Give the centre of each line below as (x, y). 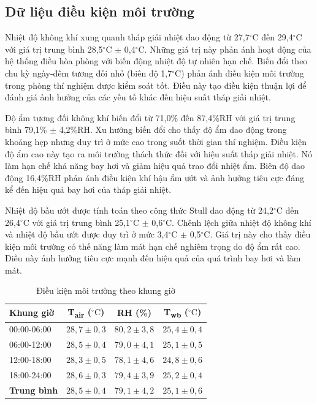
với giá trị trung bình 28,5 (54, 49)
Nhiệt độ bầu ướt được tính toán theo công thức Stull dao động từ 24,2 (139, 210)
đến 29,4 (277, 37)
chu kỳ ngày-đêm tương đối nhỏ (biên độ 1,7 (89, 73)
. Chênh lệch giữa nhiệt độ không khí (242, 222)
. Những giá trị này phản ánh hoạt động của (228, 49)
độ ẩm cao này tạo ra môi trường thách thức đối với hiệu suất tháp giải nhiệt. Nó (159, 153)
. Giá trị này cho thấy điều (260, 234)
